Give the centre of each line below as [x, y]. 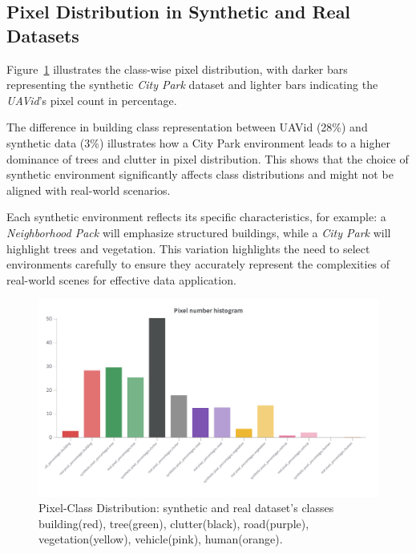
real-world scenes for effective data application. [121, 279]
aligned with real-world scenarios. [89, 190]
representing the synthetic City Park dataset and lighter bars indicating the [192, 85]
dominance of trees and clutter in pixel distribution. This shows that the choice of [208, 158]
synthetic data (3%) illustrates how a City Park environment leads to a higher [198, 142]
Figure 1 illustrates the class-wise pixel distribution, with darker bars [177, 69]
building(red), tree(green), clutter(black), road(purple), [174, 523]
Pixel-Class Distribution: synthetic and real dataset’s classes [186, 508]
